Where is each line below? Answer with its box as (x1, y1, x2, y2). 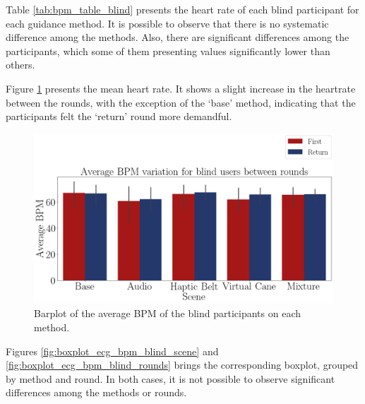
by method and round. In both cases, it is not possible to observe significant (6, 371, 335, 386)
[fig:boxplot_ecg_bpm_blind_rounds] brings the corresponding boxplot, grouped (6, 357, 359, 372)
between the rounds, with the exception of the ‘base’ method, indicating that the (6, 95, 356, 109)
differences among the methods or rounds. (6, 385, 187, 400)
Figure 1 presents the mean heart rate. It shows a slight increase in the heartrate (6, 81, 356, 95)
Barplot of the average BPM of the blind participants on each (34, 306, 301, 321)
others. (6, 57, 35, 72)
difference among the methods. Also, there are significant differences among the (6, 30, 349, 44)
